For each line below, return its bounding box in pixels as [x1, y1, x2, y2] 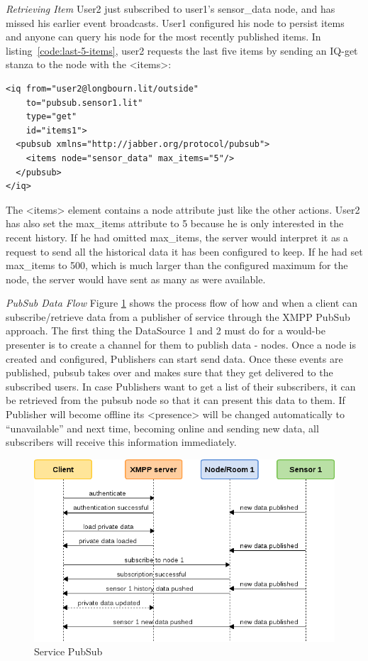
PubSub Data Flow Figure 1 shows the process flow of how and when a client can [6, 295, 358, 310]
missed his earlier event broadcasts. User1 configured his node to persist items [6, 15, 345, 30]
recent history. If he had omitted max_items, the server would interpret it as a [6, 229, 349, 244]
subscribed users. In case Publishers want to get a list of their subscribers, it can [6, 378, 356, 393]
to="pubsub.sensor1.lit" [26, 97, 143, 108]
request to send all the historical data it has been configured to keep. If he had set [6, 244, 363, 258]
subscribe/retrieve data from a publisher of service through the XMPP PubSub [6, 309, 350, 324]
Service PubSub [34, 644, 103, 659]
